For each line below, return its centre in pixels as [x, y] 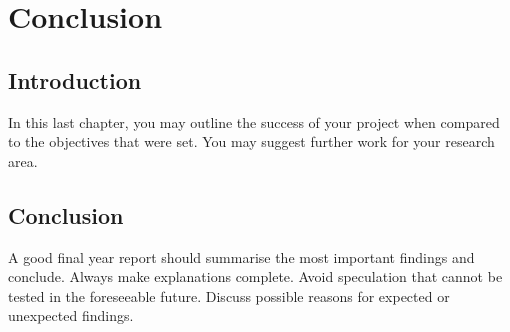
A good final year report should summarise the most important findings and [241, 256]
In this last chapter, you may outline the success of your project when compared [254, 121]
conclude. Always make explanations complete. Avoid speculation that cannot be [255, 276]
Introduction [75, 79]
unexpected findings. [71, 315]
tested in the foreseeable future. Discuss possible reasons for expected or [229, 295]
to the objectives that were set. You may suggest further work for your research [251, 141]
